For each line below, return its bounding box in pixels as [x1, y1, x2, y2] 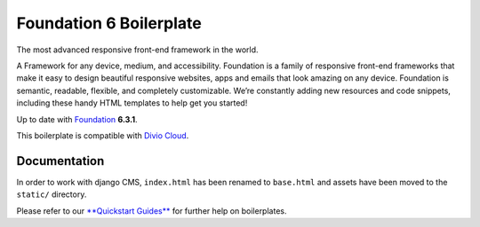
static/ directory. [16, 189, 87, 200]
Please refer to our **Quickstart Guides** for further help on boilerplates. [16, 205, 287, 216]
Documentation [16, 153, 105, 168]
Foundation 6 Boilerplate [16, 13, 202, 33]
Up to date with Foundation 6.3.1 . [16, 113, 138, 124]
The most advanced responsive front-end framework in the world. [16, 44, 259, 55]
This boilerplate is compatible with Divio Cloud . [16, 129, 189, 141]
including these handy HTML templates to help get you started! [16, 98, 248, 108]
